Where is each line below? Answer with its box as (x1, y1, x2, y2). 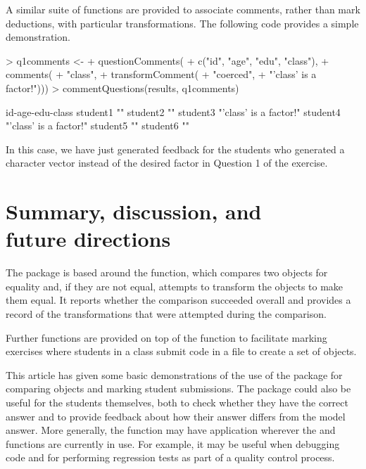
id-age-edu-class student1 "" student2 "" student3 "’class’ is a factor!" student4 (6, 104, 341, 119)
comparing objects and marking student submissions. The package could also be (6, 381, 351, 396)
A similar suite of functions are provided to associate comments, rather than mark (6, 2, 360, 16)
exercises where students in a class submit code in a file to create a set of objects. (6, 344, 357, 359)
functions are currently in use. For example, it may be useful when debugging (6, 436, 340, 451)
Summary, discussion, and (6, 197, 262, 226)
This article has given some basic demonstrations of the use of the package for (6, 367, 343, 382)
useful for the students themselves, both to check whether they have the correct (6, 395, 348, 409)
